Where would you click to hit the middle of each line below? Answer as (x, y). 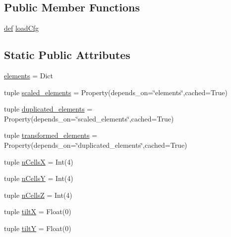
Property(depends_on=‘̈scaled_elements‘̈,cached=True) (89, 118)
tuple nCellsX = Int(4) (39, 161)
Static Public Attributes (67, 55)
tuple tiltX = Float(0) (38, 211)
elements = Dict (29, 75)
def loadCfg (22, 28)
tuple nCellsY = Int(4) (39, 178)
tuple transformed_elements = (51, 135)
